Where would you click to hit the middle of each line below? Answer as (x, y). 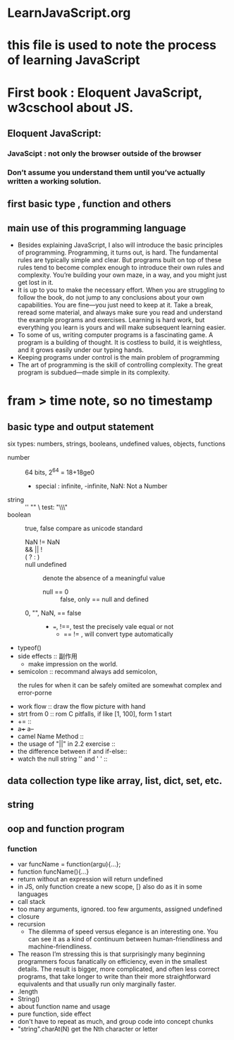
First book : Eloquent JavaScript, (105, 92)
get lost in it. (36, 282)
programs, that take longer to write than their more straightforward (114, 977)
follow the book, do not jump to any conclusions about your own (111, 297)
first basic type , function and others (89, 204)
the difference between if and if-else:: (73, 751)
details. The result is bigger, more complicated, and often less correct (118, 969)
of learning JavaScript (74, 60)
